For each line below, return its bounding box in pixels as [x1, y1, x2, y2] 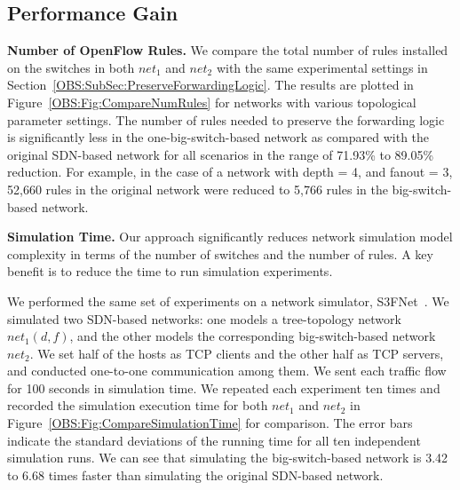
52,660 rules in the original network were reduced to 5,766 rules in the [7, 179, 388, 198]
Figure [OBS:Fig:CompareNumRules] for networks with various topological [7, 92, 416, 111]
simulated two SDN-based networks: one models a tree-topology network [7, 309, 401, 328]
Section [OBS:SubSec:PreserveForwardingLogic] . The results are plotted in [7, 75, 414, 94]
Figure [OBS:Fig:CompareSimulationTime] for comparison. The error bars [7, 414, 413, 432]
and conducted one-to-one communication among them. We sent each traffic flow [7, 361, 447, 380]
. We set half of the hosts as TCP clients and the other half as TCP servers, [29, 344, 444, 362]
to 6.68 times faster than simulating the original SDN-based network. [7, 465, 384, 484]
